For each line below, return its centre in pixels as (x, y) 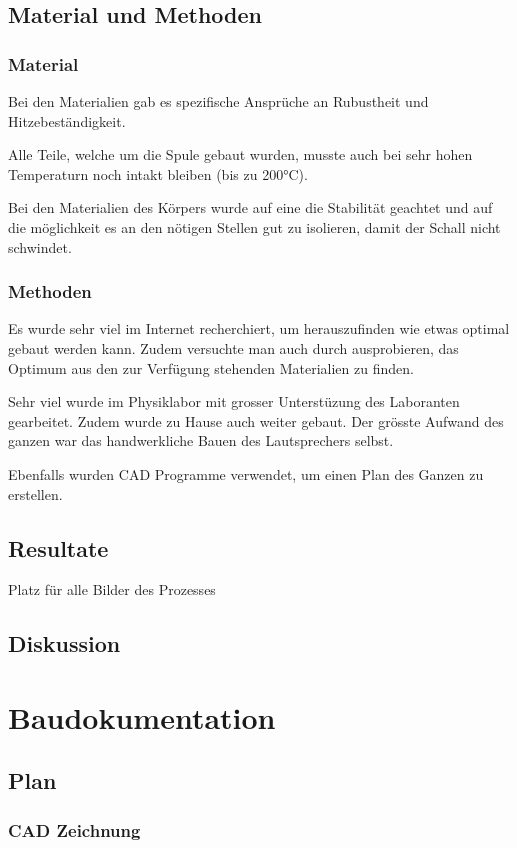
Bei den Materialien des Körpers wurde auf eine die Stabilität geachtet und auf (250, 207)
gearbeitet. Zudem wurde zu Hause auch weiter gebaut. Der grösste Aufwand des (256, 420)
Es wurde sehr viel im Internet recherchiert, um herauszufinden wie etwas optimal (259, 328)
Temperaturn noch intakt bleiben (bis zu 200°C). (158, 173)
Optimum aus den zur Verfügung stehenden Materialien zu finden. (211, 367)
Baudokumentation (142, 716)
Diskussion (64, 643)
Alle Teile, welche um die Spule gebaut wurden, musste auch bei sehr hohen (240, 154)
